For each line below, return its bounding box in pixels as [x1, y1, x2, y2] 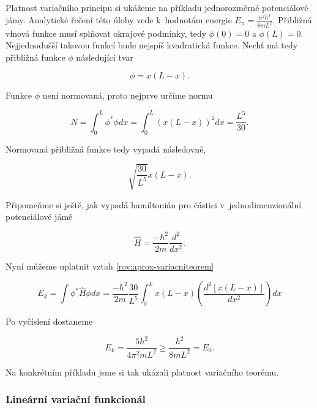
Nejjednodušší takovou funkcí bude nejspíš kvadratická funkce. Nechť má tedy [6, 39, 298, 51]
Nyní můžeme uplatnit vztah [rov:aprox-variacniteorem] [6, 259, 214, 272]
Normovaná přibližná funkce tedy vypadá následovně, [6, 142, 206, 155]
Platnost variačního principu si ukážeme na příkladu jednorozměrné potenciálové [6, 1, 308, 13]
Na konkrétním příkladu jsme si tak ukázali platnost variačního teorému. [6, 365, 279, 378]
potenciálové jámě [6, 210, 73, 223]
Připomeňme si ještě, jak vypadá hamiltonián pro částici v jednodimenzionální [6, 198, 302, 211]
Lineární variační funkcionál [6, 391, 146, 407]
